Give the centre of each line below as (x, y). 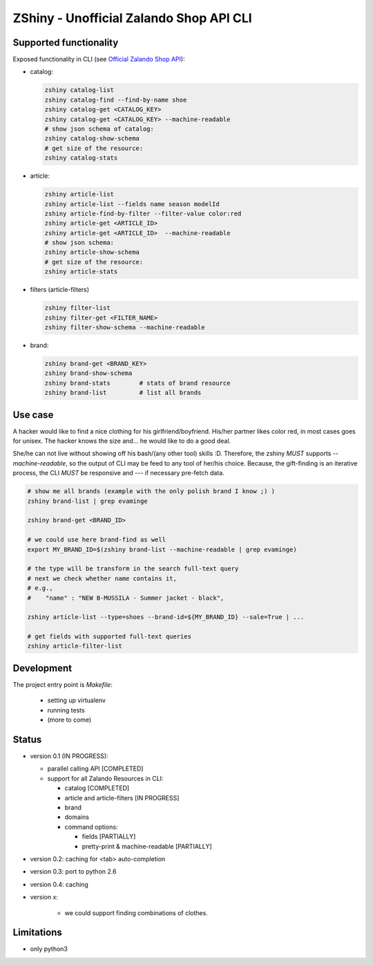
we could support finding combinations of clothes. (136, 912)
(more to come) (69, 720)
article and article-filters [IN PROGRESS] (122, 798)
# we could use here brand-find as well (96, 540)
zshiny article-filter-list (75, 646)
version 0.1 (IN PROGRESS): (69, 756)
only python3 (49, 949)
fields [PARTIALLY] (109, 836)
